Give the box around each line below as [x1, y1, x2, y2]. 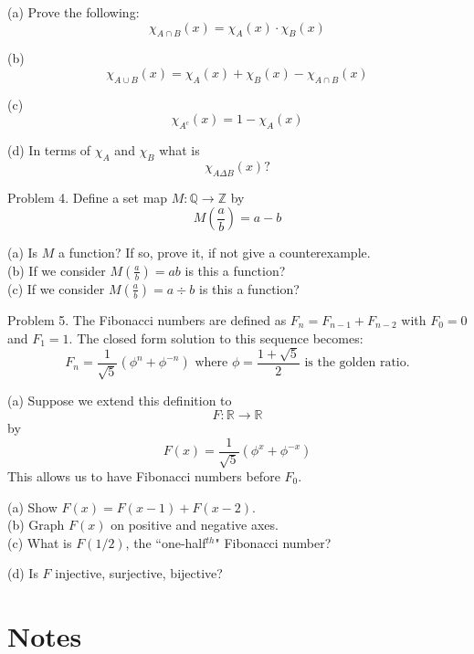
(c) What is [7, 533, 72, 552]
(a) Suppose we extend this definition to [7, 391, 232, 410]
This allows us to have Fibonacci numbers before [7, 467, 280, 486]
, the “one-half [125, 533, 206, 552]
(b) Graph [7, 515, 65, 534]
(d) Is [7, 564, 38, 583]
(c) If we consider [7, 279, 105, 298]
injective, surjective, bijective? [55, 564, 223, 583]
